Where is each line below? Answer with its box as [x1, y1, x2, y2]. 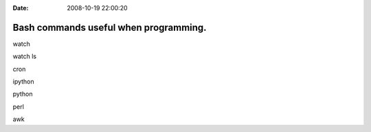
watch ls [12, 52, 37, 61]
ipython [12, 77, 34, 85]
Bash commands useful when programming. [12, 21, 207, 34]
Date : [12, 4, 29, 12]
